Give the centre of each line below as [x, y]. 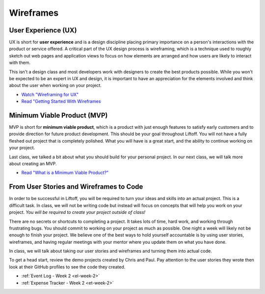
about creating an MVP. [33, 164]
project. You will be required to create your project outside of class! [77, 212]
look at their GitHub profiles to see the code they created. [67, 267]
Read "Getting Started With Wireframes [61, 101]
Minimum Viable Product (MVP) [58, 115]
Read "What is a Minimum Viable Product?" [65, 173]
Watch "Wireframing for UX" [50, 94]
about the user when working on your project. [55, 86]
